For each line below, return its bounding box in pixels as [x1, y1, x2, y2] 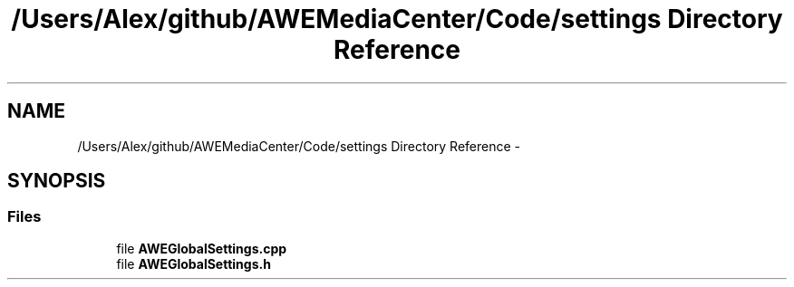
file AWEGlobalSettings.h [116, 255, 271, 272]
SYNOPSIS [7, 169, 106, 193]
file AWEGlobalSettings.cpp [116, 240, 287, 256]
